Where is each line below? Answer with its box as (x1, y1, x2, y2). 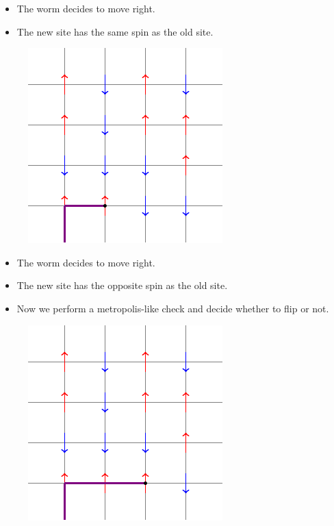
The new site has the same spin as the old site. (16, 24, 214, 38)
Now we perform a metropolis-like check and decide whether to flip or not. (16, 301, 329, 315)
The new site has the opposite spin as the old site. (16, 278, 228, 292)
